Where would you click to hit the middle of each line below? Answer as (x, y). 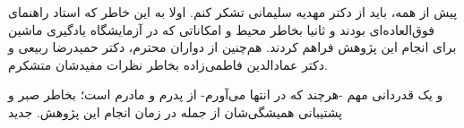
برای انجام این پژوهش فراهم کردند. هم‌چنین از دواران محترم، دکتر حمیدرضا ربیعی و (232, 47)
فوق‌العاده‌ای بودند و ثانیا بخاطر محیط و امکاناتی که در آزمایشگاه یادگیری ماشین (221, 29)
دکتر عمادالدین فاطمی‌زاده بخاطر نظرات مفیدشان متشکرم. (168, 64)
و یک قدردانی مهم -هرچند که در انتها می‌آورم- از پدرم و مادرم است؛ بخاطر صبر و (226, 94)
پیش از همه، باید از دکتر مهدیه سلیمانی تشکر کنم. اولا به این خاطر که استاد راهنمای (233, 12)
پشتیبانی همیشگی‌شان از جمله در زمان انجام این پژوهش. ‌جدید (176, 111)
